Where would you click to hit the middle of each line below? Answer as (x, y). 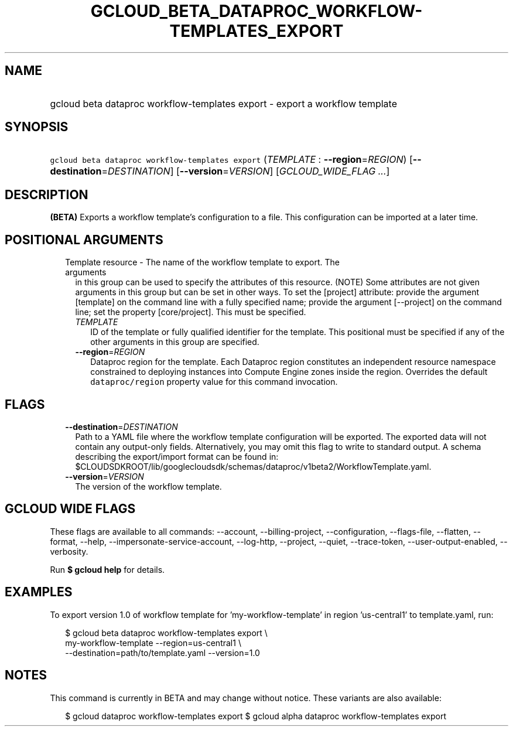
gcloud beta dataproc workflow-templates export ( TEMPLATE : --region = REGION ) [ (231, 160)
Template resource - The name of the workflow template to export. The (202, 262)
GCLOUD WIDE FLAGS (70, 509)
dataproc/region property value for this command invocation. (214, 382)
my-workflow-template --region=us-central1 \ (153, 643)
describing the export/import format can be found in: (177, 456)
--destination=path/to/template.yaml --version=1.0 (163, 653)
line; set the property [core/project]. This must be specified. (191, 312)
